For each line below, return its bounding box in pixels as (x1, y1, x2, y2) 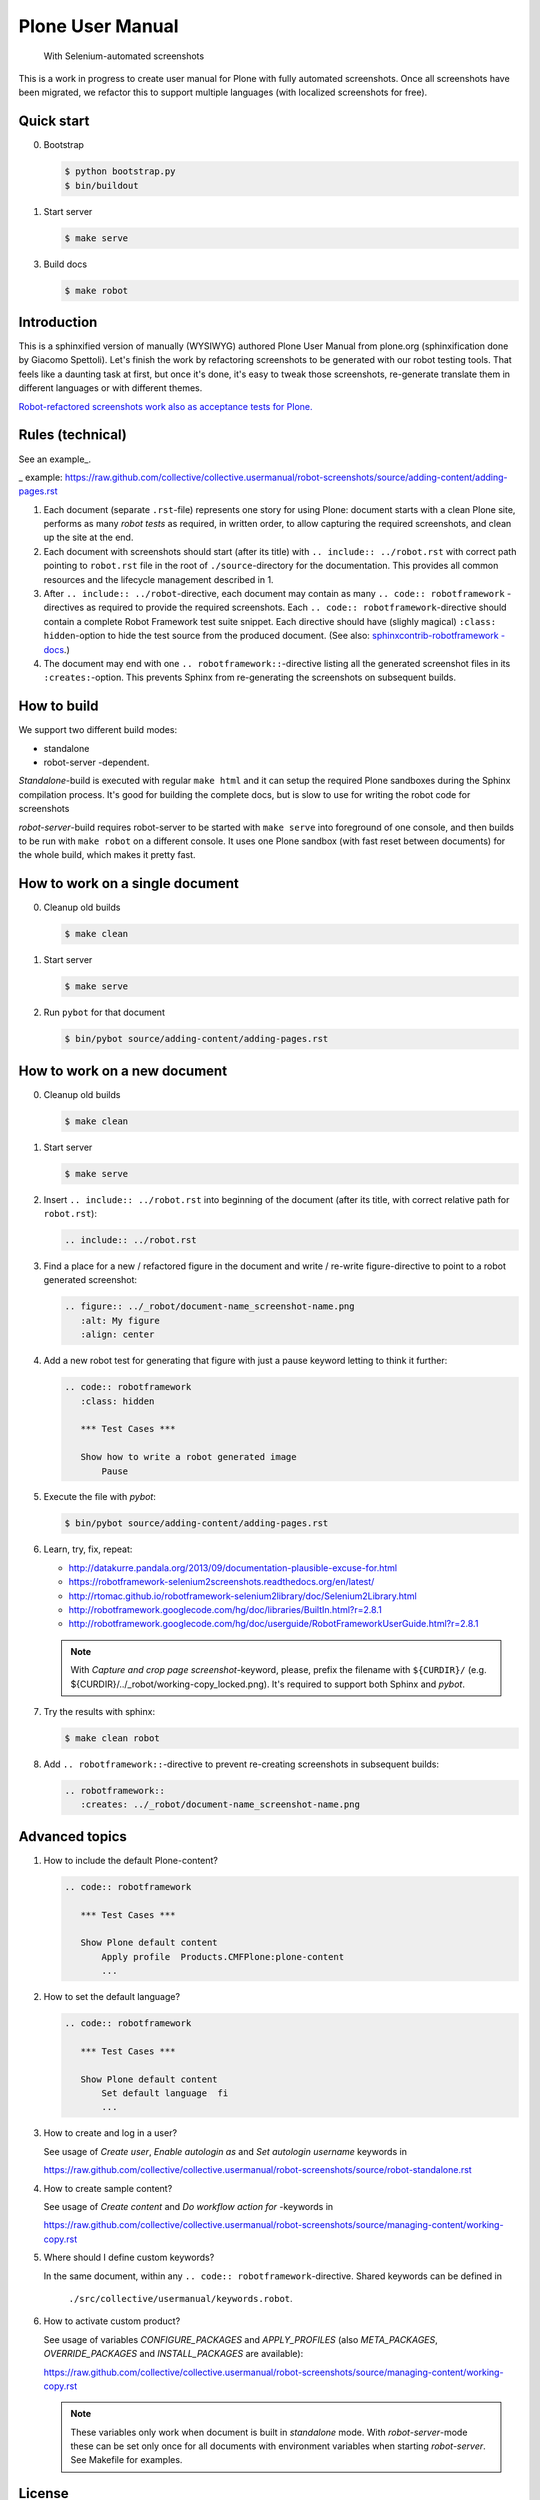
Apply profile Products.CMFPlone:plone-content (101, 1951, 345, 1962)
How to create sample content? (43, 2182, 173, 2194)
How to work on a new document (18, 1062, 228, 1079)
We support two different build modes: (18, 724, 178, 736)
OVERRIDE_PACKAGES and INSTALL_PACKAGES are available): (43, 2348, 304, 2360)
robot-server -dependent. (43, 756, 150, 769)
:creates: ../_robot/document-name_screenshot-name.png (80, 1799, 360, 1810)
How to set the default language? (43, 1991, 180, 2003)
